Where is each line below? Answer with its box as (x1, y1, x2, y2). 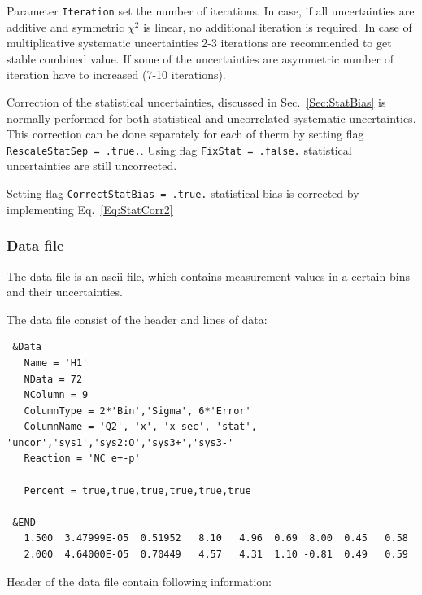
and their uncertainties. (7, 283, 123, 300)
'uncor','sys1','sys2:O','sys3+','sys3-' (7, 436, 234, 448)
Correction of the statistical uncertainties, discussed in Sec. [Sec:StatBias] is (7, 94, 386, 111)
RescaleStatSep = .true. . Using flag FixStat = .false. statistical (7, 141, 352, 158)
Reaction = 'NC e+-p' (24, 453, 141, 465)
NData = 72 (24, 373, 83, 385)
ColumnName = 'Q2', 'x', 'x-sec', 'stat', (24, 421, 257, 433)
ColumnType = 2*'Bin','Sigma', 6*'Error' (24, 405, 251, 417)
